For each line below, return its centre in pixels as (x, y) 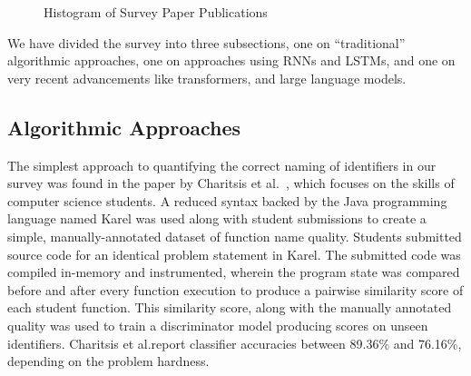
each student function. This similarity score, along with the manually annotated (230, 307)
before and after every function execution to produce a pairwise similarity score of (235, 289)
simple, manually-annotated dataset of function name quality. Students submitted (235, 236)
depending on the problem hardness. (108, 361)
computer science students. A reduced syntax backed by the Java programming (227, 200)
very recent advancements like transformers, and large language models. (207, 78)
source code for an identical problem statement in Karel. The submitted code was (234, 254)
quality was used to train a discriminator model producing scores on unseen (218, 325)
